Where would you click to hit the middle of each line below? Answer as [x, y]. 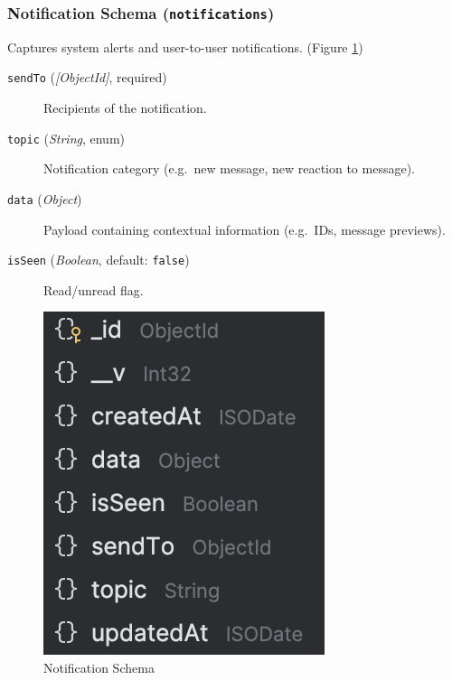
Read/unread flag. [94, 289]
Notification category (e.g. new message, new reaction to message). [229, 168]
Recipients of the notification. [125, 108]
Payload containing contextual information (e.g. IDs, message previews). [245, 229]
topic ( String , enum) [66, 138]
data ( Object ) [45, 198]
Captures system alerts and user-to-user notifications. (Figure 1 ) [185, 47]
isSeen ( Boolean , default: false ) [99, 260]
